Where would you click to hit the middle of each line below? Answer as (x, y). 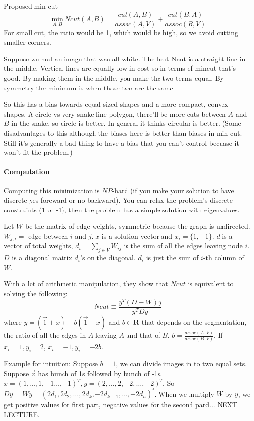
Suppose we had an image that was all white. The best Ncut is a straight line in (125, 58)
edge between (48, 235)
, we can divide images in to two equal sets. (181, 364)
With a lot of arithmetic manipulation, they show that (86, 284)
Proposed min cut (31, 6)
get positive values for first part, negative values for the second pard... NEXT (121, 405)
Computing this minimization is (52, 190)
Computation (27, 171)
